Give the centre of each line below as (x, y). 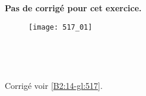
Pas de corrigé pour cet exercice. (73, 8)
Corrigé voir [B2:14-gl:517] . (54, 86)
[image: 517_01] (61, 27)
